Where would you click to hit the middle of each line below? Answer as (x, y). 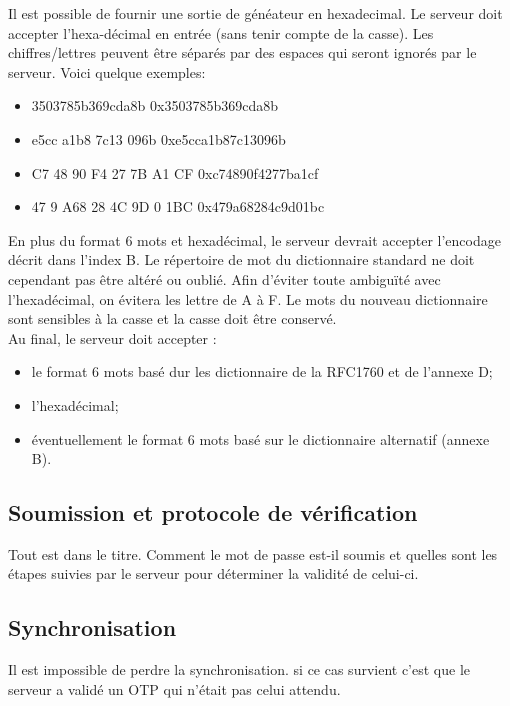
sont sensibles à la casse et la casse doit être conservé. (172, 318)
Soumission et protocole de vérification (213, 512)
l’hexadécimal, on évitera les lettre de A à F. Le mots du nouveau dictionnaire (248, 298)
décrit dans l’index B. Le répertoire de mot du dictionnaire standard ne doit (241, 259)
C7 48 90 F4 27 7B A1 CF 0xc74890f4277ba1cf (175, 172)
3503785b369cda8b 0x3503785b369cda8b (154, 105)
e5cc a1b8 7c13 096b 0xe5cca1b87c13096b (158, 138)
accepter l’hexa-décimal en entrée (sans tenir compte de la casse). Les (221, 32)
